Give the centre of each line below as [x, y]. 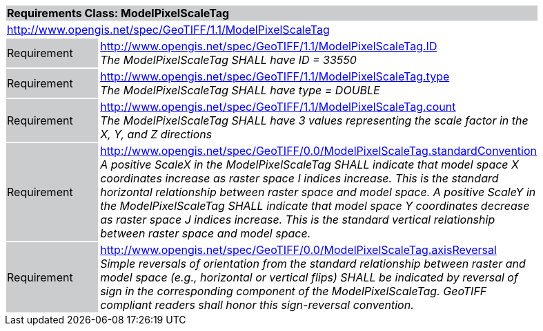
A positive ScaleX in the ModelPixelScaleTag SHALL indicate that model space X [309, 164]
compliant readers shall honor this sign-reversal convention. [257, 305]
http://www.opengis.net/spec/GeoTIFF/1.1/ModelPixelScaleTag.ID [269, 46]
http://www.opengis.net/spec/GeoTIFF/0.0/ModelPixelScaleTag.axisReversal [298, 250]
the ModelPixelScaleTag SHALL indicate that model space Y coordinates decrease [315, 206]
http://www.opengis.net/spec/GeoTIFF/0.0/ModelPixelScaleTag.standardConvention [318, 151]
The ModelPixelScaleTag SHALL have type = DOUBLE [240, 90]
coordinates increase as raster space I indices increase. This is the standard [299, 178]
